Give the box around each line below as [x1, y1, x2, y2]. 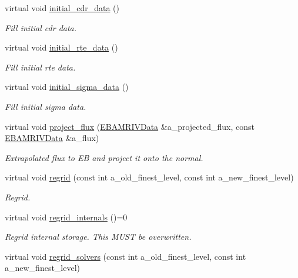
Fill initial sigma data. [5, 100, 86, 112]
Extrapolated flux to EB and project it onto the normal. [5, 151, 203, 163]
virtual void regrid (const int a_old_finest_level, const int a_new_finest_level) [5, 171, 294, 183]
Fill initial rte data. [5, 61, 76, 73]
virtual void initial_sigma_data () [5, 81, 129, 93]
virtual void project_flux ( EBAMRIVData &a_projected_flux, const [5, 120, 255, 132]
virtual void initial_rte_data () [5, 41, 118, 53]
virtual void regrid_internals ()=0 [5, 210, 128, 223]
